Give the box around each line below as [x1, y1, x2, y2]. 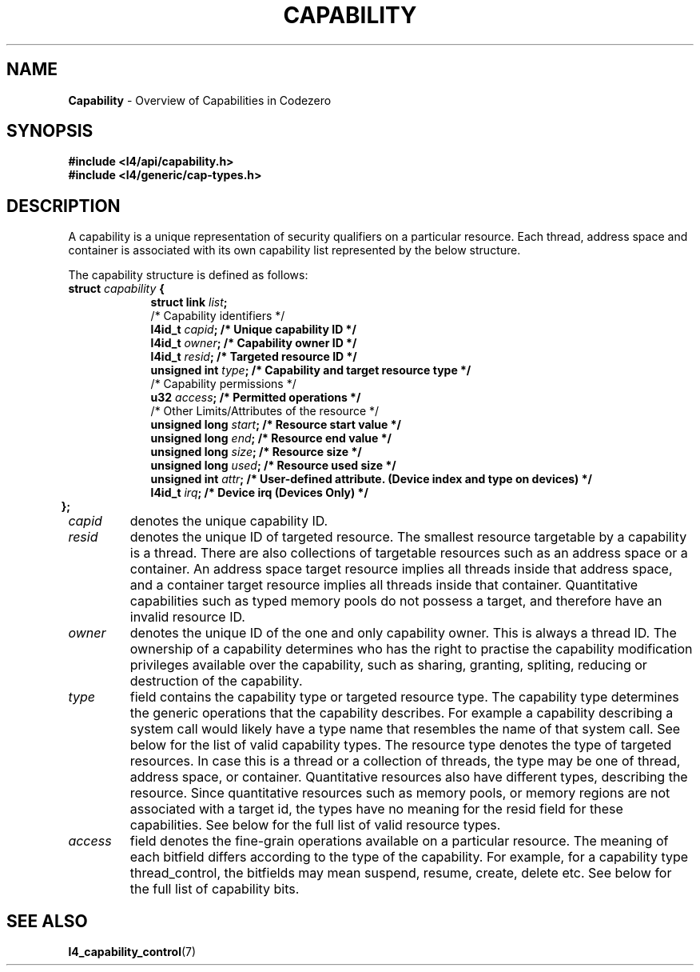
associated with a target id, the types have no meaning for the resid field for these [129, 801, 623, 818]
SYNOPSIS [6, 121, 93, 142]
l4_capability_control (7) [68, 945, 197, 959]
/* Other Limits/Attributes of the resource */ [150, 404, 380, 418]
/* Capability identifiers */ [150, 309, 285, 323]
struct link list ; [150, 295, 228, 310]
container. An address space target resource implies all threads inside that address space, [129, 561, 673, 578]
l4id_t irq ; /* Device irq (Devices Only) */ [150, 486, 368, 500]
